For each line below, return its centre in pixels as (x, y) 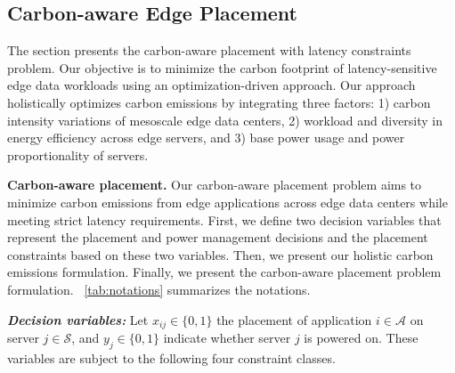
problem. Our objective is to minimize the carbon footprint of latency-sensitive (222, 67)
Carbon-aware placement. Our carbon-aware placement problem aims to (215, 185)
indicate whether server (227, 337)
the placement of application (294, 319)
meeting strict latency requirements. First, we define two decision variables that (224, 219)
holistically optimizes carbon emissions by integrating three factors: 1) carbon (219, 102)
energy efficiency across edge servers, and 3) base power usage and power (206, 138)
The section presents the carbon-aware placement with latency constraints (209, 50)
